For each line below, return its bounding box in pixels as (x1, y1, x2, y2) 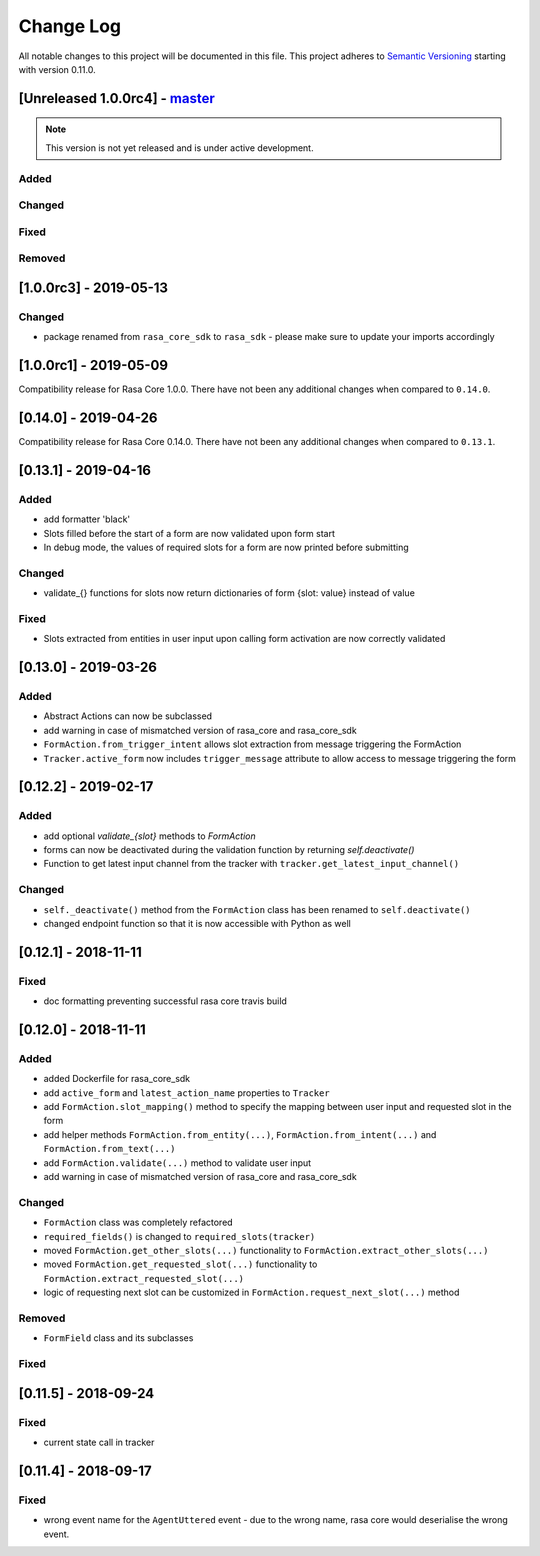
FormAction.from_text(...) (43, 1143, 176, 1155)
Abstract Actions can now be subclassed (43, 710, 213, 722)
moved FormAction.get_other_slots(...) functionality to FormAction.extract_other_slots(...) (43, 1244, 489, 1256)
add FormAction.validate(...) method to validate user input (43, 1156, 312, 1169)
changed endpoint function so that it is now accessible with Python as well (43, 917, 352, 929)
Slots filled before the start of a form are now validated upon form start (43, 527, 335, 539)
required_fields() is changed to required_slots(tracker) (43, 1230, 316, 1242)
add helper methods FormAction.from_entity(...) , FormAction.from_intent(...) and (43, 1128, 437, 1140)
